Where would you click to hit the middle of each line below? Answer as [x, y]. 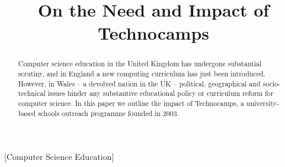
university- [262, 103]
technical [32, 93]
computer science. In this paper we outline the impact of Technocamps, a [131, 103]
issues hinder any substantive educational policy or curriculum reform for [161, 93]
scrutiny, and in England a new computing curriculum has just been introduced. [142, 74]
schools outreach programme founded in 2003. [108, 113]
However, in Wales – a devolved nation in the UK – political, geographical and [139, 83]
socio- [271, 83]
